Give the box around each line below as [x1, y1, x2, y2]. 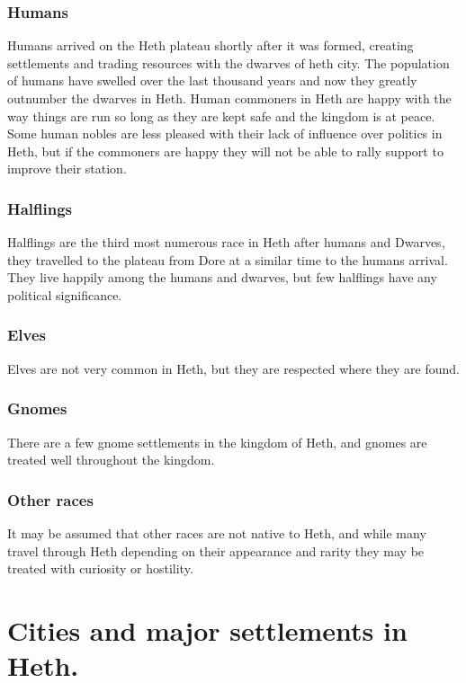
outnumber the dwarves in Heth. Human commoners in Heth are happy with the [7, 89, 452, 107]
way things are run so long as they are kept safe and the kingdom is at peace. [7, 106, 435, 125]
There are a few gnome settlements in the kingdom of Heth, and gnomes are [7, 432, 427, 451]
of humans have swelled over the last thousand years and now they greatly [7, 71, 417, 90]
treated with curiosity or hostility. [7, 559, 193, 578]
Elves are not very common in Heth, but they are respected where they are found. [7, 359, 461, 377]
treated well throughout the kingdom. [7, 450, 215, 469]
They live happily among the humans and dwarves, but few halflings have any [7, 268, 437, 287]
